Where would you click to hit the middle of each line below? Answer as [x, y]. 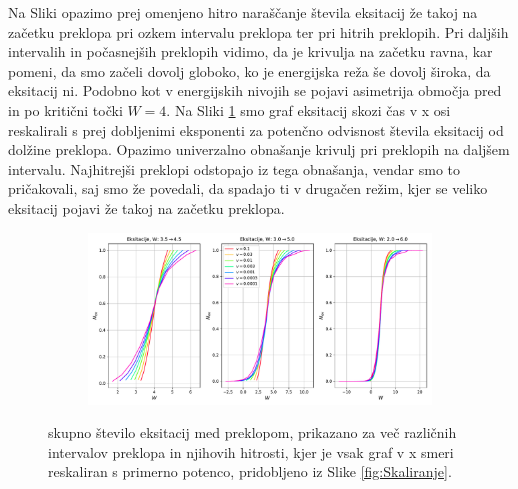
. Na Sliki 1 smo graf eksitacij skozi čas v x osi [308, 109]
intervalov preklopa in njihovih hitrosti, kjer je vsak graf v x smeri [251, 451]
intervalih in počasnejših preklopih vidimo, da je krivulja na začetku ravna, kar [250, 51]
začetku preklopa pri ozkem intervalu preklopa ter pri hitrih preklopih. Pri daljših [258, 31]
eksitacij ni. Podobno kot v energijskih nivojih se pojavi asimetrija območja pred [255, 90]
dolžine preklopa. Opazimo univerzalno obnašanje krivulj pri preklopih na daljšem [259, 149]
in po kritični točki [65, 109]
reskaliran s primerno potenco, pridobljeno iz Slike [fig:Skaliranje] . [250, 471]
